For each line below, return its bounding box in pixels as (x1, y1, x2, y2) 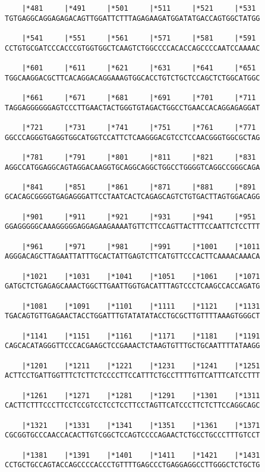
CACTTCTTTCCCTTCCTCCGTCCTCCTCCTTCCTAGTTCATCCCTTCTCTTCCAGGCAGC (5, 401, 260, 410)
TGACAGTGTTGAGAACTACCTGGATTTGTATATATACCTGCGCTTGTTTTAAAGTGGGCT (5, 312, 260, 321)
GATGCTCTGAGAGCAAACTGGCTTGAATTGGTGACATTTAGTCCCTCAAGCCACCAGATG (5, 282, 260, 291)
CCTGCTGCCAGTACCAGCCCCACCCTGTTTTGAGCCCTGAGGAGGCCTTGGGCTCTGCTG (5, 461, 260, 470)
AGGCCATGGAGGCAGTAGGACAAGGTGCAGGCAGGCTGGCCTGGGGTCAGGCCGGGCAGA (5, 163, 260, 172)
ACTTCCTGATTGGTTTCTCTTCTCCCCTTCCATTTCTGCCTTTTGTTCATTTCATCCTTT (5, 371, 260, 380)
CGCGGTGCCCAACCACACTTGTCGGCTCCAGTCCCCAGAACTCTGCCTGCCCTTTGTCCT (5, 431, 260, 440)
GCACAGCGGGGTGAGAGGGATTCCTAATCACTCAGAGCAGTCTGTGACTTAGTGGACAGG (5, 192, 260, 201)
